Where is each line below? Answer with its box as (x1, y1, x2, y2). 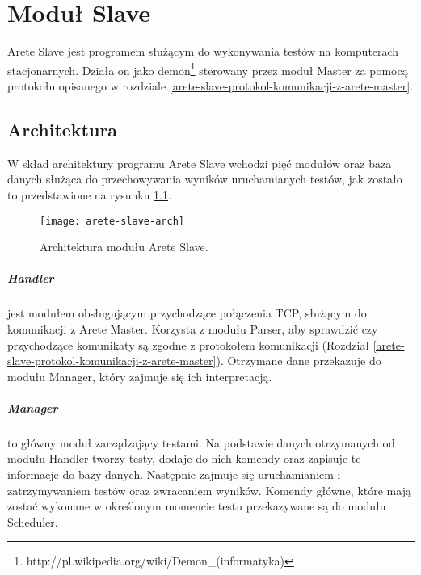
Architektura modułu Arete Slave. (40, 238, 208, 255)
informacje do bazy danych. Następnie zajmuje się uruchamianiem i (7, 466, 341, 483)
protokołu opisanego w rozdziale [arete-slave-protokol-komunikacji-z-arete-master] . (7, 77, 414, 94)
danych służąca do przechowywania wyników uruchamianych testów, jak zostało (7, 170, 402, 187)
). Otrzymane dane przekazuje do (216, 352, 381, 369)
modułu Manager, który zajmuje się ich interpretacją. (7, 367, 272, 384)
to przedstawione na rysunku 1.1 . (7, 186, 171, 203)
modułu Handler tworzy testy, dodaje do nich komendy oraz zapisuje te (7, 450, 361, 467)
